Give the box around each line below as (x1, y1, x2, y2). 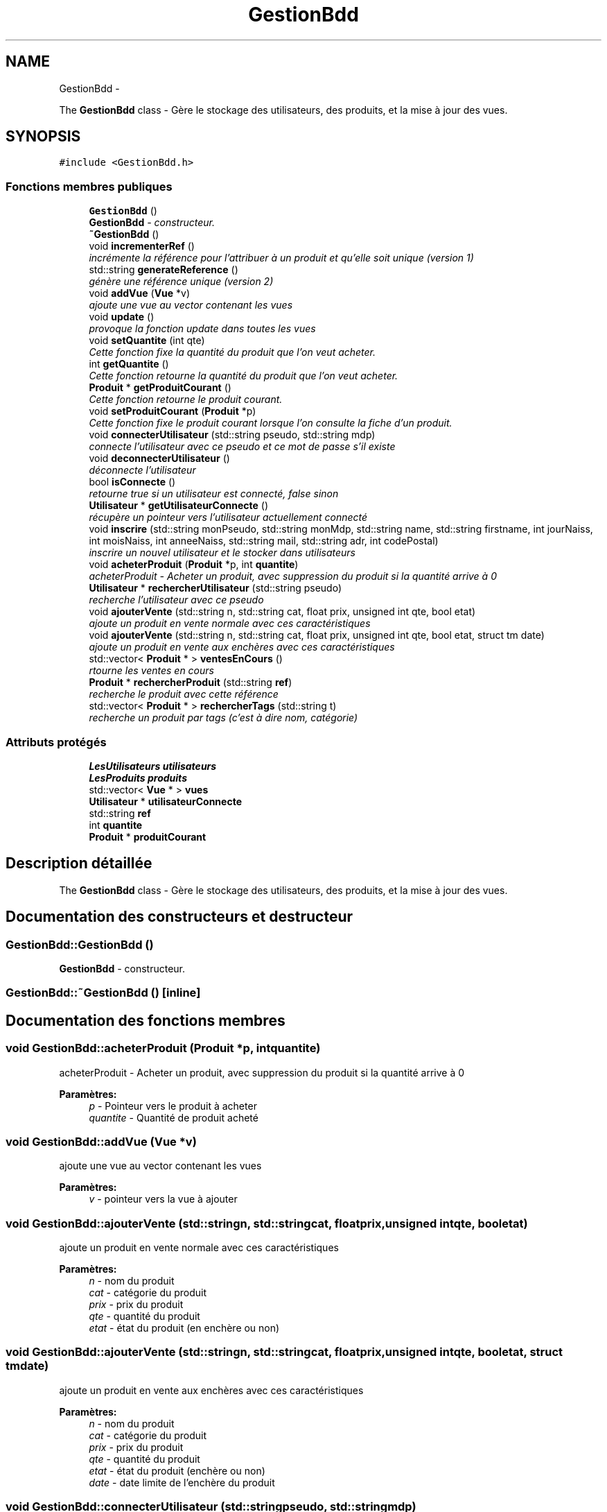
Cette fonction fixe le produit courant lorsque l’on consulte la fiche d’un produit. (89, 417, 452, 429)
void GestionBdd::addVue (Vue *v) (6, 1134, 197, 1149)
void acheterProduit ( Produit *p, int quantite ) (89, 558, 299, 571)
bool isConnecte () (89, 476, 176, 488)
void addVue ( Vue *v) (89, 287, 191, 300)
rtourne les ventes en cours (89, 664, 214, 677)
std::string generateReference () (89, 264, 238, 276)
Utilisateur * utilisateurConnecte (89, 795, 242, 807)
